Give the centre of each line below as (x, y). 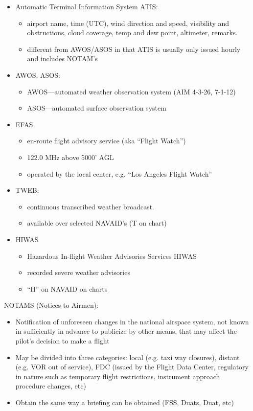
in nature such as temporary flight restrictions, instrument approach (118, 376)
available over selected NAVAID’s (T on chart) (97, 223)
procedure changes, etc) (51, 386)
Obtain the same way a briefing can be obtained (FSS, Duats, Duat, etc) (125, 402)
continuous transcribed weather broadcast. (91, 206)
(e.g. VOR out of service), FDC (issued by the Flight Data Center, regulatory (132, 367)
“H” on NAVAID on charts (67, 288)
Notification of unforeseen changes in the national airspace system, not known (132, 321)
